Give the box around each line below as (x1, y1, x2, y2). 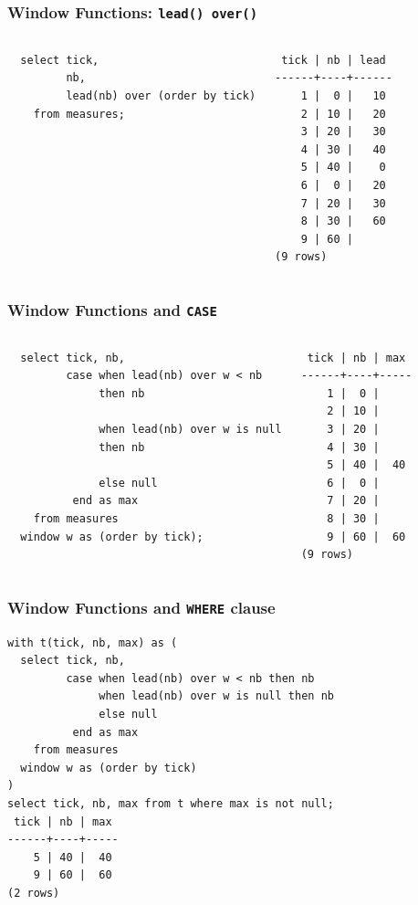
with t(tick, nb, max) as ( (7, 636, 178, 649)
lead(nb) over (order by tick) (66, 89, 256, 102)
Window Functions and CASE (7, 298, 217, 321)
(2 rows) (7, 886, 60, 900)
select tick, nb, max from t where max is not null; (7, 796, 334, 810)
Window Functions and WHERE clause (7, 595, 276, 618)
